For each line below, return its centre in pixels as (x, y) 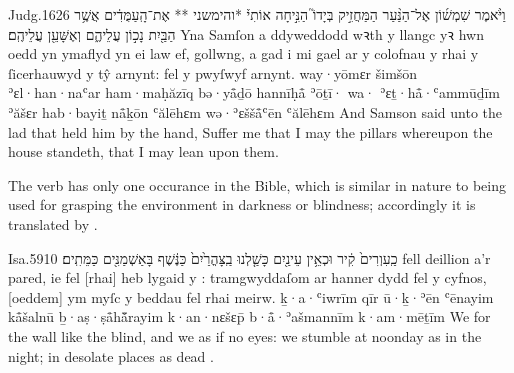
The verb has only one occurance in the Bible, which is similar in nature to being (257, 184)
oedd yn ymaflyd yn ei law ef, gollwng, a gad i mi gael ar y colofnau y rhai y (243, 53)
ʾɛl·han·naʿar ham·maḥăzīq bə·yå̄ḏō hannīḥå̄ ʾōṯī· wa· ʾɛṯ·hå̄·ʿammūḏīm (254, 92)
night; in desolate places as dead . (111, 355)
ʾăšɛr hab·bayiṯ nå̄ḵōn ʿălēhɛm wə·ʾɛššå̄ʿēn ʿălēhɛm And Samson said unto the (255, 111)
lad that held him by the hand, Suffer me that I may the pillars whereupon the (250, 131)
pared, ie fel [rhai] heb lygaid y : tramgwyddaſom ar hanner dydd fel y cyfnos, (247, 277)
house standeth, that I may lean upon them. (143, 151)
